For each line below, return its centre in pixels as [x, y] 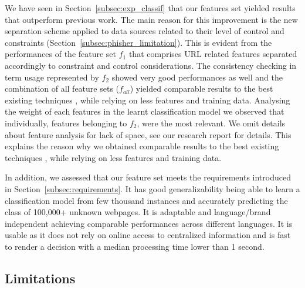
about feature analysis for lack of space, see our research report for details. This [148, 134]
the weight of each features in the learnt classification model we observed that [145, 111]
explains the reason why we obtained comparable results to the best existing [142, 146]
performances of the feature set [61, 54]
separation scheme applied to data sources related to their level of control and [145, 31]
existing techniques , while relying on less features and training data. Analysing [148, 100]
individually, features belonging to [66, 123]
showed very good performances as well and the [197, 77]
